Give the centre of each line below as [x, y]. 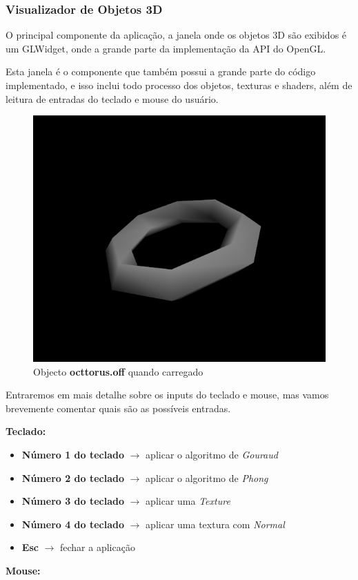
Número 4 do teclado [73, 524]
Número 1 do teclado [73, 455]
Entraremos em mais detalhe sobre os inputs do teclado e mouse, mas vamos [167, 395]
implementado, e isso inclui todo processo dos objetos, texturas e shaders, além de [179, 85]
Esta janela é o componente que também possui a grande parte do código [161, 71]
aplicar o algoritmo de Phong [207, 477]
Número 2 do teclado [73, 477]
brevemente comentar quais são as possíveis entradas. [118, 408]
